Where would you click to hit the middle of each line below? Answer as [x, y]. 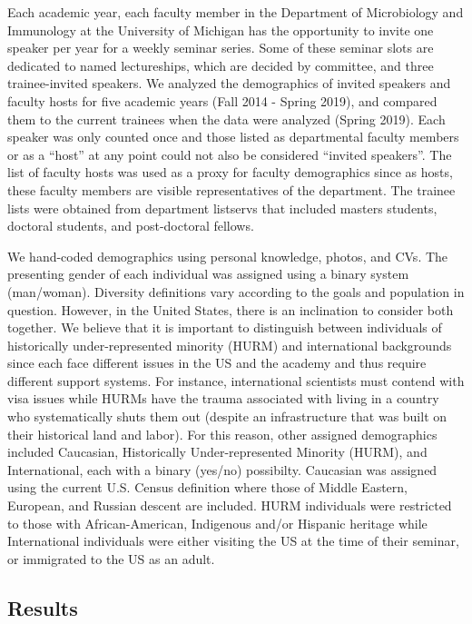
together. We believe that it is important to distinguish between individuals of [225, 327]
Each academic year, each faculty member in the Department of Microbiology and [236, 12]
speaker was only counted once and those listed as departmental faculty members [233, 137]
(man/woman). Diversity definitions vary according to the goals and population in [236, 291]
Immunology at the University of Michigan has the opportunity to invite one [221, 30]
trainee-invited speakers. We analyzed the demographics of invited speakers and [229, 83]
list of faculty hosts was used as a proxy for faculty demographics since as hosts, [230, 172]
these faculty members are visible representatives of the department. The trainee [231, 189]
